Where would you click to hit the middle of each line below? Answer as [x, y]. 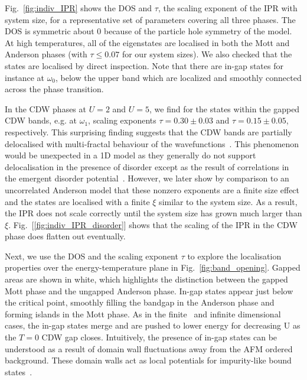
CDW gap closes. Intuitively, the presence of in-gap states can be [159, 337]
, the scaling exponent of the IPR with [228, 8]
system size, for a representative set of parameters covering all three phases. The [150, 19]
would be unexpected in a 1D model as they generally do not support [130, 155]
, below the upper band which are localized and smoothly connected [179, 77]
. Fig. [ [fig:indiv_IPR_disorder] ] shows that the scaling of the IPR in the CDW [153, 224]
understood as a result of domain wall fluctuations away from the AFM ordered [149, 348]
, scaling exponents [122, 120]
